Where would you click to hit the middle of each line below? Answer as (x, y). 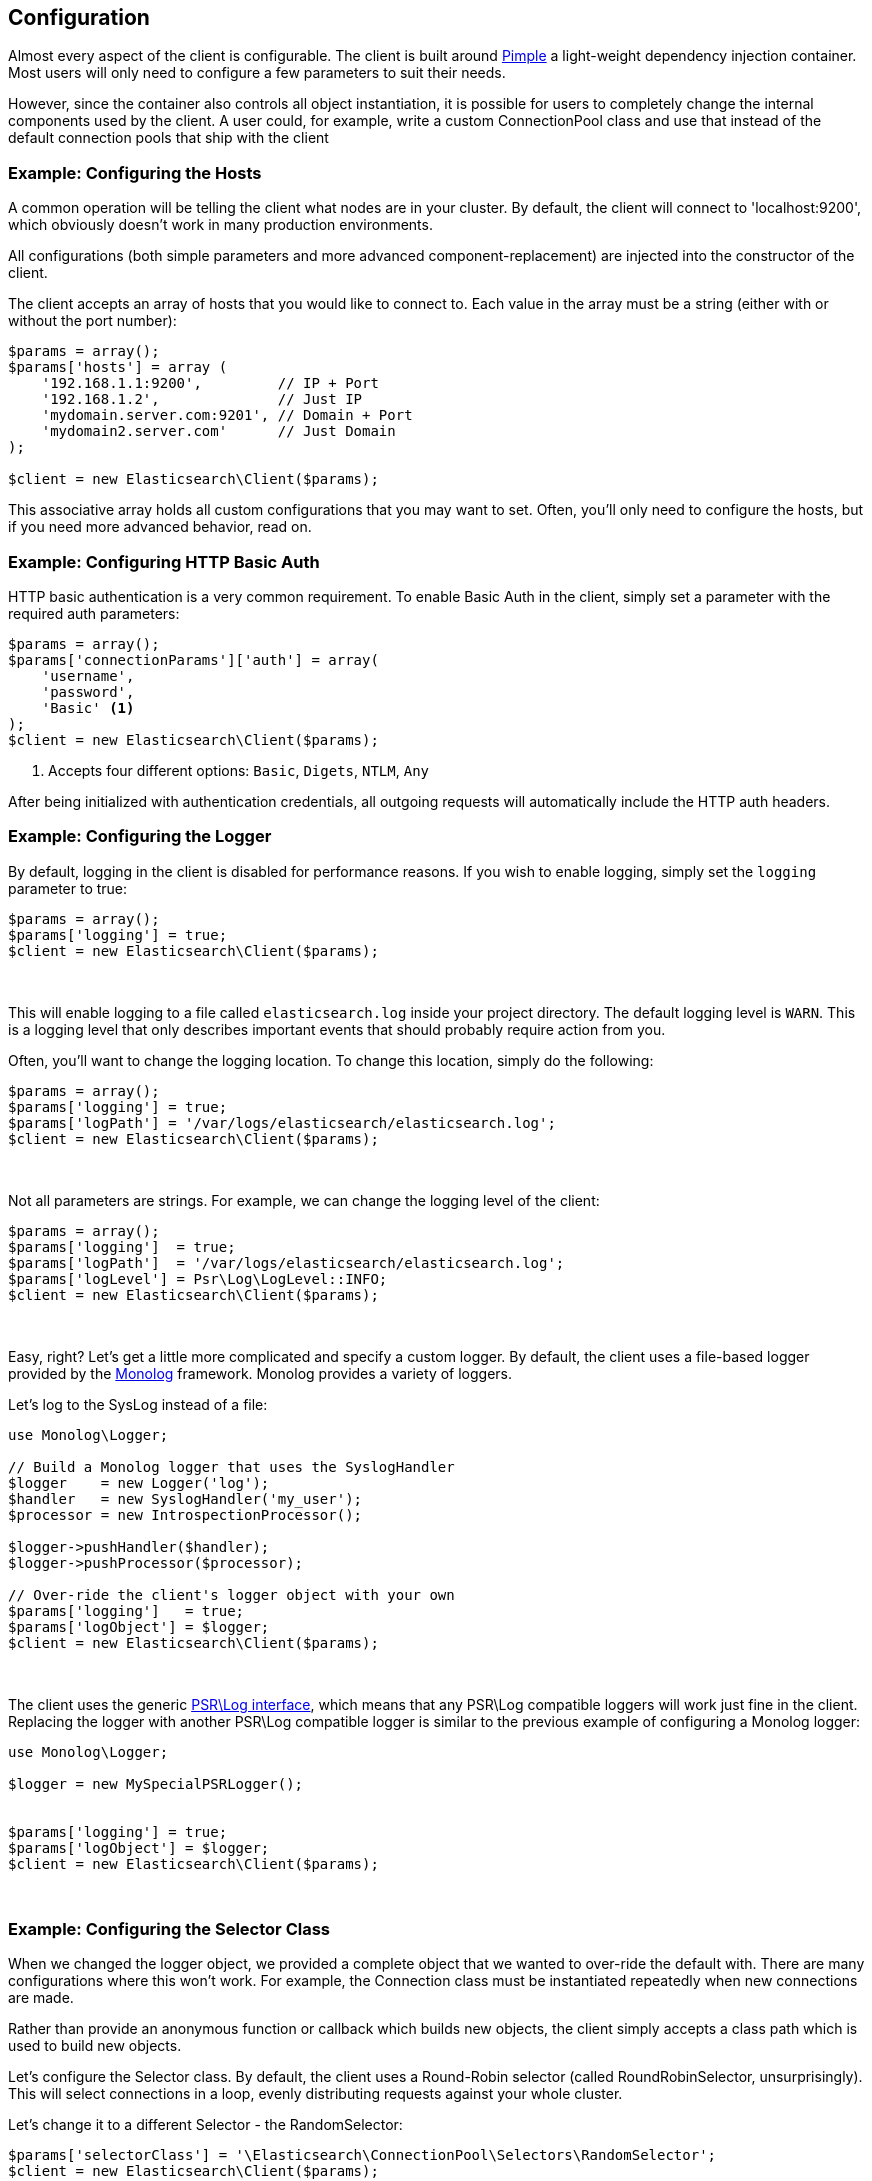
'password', (88, 691)
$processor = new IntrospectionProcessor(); (185, 1514)
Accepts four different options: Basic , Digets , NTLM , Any (238, 770)
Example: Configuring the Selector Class (169, 1929)
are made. (41, 1998)
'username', (88, 675)
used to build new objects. (95, 2046)
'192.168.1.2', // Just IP (202, 399)
